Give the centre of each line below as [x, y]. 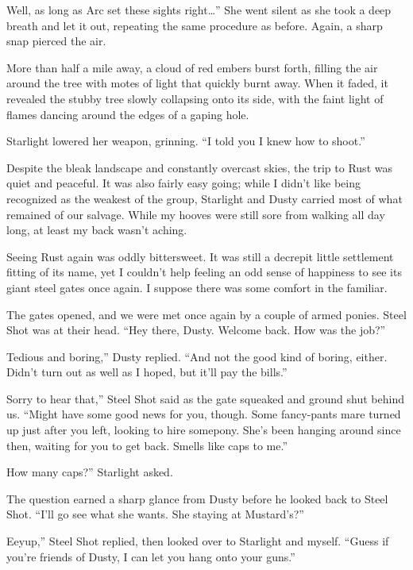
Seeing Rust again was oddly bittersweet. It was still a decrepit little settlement [200, 256]
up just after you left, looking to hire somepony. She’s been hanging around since [204, 430]
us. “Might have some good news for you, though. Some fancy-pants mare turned [204, 414]
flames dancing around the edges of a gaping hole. [128, 114]
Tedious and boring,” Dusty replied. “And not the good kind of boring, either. [197, 356]
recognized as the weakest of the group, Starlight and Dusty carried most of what [205, 198]
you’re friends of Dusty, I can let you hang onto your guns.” [151, 556]
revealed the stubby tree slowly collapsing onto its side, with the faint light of [195, 98]
